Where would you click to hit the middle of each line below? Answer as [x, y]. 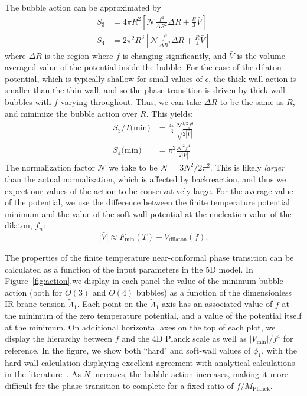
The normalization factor [50, 167]
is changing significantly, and [174, 55]
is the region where [79, 55]
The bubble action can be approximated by [83, 7]
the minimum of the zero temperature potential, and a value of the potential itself [153, 315]
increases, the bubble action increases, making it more [191, 374]
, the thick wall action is [252, 78]
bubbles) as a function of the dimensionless [214, 292]
